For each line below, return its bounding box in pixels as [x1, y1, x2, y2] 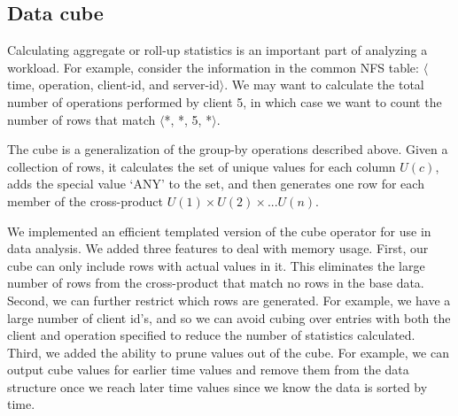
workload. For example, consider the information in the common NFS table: [7, 58, 419, 76]
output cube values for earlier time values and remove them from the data [7, 360, 409, 379]
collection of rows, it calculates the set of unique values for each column [7, 157, 396, 175]
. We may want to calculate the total [224, 75, 424, 94]
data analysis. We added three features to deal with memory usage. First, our [7, 239, 429, 258]
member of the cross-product [7, 191, 164, 210]
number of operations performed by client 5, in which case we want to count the [7, 92, 442, 111]
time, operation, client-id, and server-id [7, 75, 220, 94]
